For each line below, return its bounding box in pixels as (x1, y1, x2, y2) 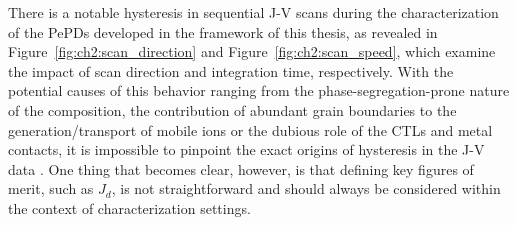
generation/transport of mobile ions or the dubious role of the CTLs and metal (8, 119, 493, 140)
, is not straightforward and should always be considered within (111, 178, 501, 199)
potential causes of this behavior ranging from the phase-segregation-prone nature (8, 80, 510, 101)
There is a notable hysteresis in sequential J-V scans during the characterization (8, 2, 499, 22)
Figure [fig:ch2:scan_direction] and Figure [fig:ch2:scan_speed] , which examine (8, 41, 496, 62)
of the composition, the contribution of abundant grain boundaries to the (8, 99, 457, 120)
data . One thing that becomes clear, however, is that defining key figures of (8, 158, 474, 179)
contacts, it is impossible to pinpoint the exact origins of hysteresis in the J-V (8, 139, 485, 160)
